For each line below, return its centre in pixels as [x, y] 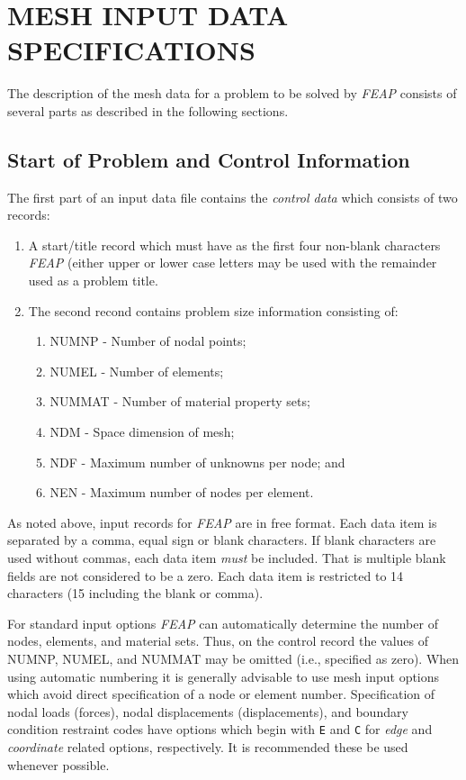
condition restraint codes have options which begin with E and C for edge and [220, 729]
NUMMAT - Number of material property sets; [180, 401]
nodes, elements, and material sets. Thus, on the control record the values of [218, 641]
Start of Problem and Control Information [209, 159]
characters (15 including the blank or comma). [135, 593]
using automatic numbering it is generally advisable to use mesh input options [224, 676]
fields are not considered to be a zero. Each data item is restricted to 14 [206, 575]
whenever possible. [58, 764]
